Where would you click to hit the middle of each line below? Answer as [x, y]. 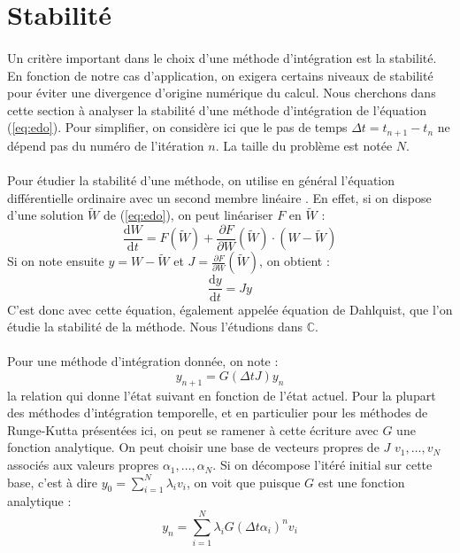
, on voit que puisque [243, 482]
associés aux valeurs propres [83, 465]
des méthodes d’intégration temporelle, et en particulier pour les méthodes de [218, 413]
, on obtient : [295, 261]
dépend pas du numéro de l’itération [106, 145]
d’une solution [46, 215]
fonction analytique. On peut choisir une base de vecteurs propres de [193, 447]
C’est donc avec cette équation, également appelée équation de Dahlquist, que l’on [230, 309]
